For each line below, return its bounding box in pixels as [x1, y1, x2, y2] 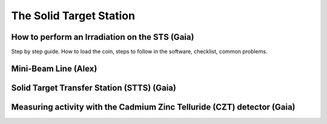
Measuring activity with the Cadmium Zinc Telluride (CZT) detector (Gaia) [11, 102, 296, 112]
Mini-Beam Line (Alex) [11, 63, 97, 73]
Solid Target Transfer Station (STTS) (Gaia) [11, 82, 177, 93]
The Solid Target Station [11, 9, 136, 22]
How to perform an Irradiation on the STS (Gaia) [11, 32, 194, 42]
